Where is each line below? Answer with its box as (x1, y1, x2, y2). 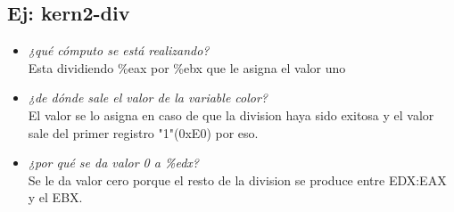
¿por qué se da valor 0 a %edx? (28, 153, 199, 172)
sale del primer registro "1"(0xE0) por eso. (28, 123, 259, 142)
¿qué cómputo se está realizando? (28, 41, 210, 60)
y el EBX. (28, 188, 83, 207)
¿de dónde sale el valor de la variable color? (28, 88, 268, 107)
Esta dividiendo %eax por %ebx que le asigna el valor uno (28, 58, 346, 77)
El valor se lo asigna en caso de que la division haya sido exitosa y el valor (28, 105, 434, 124)
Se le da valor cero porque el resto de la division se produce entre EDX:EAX (28, 170, 447, 189)
